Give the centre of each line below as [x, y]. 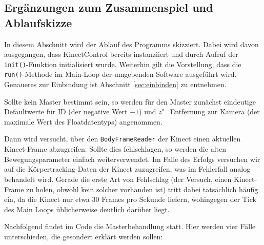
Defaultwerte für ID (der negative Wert [66, 111]
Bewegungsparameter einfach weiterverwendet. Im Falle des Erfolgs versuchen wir [132, 159]
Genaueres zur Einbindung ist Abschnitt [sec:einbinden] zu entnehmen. [115, 84]
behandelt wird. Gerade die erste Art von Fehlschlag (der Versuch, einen [118, 179]
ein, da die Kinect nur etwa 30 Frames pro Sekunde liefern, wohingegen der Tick [130, 199]
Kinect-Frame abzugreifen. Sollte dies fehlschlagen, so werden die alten [115, 149]
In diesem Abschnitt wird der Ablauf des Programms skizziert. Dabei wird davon [131, 44]
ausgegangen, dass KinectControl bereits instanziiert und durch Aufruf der [121, 54]
